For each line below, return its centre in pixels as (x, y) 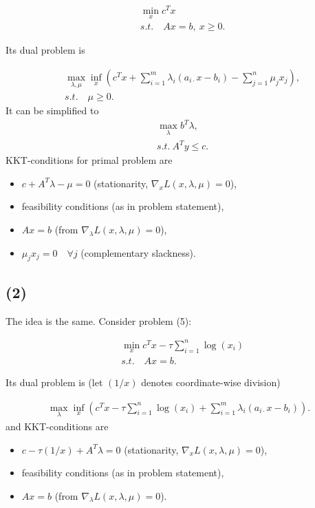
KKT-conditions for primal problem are (89, 160)
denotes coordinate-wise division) (211, 382)
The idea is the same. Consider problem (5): (99, 320)
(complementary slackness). (138, 252)
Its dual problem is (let (54, 382)
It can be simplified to (52, 110)
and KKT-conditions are (57, 426)
